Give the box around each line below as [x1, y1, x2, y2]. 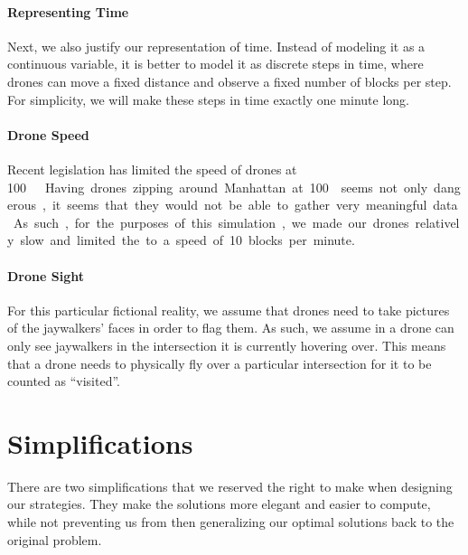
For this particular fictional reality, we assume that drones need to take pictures [7, 300, 450, 319]
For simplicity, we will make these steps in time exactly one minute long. [7, 89, 409, 108]
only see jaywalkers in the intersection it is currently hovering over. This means [7, 335, 446, 354]
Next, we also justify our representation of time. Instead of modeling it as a [7, 36, 426, 55]
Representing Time [7, 2, 129, 21]
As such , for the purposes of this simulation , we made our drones [13, 212, 409, 231]
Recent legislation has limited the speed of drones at [7, 159, 297, 178]
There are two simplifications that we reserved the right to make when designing [7, 476, 453, 495]
